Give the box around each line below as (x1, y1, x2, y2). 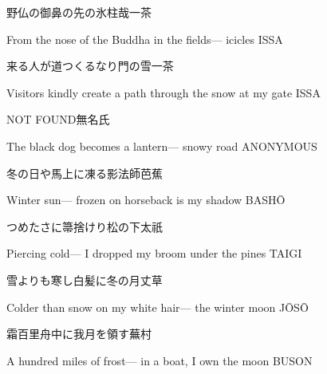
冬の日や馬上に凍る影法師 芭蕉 (6, 164, 163, 181)
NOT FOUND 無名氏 (6, 111, 110, 128)
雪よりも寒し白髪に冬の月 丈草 (6, 271, 163, 288)
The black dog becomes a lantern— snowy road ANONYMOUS (6, 137, 317, 154)
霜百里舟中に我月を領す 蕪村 (6, 325, 152, 342)
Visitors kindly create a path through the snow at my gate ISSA (6, 84, 321, 100)
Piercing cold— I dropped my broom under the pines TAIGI (6, 245, 302, 262)
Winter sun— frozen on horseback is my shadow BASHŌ (6, 191, 286, 208)
